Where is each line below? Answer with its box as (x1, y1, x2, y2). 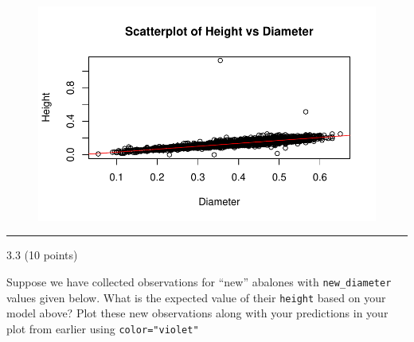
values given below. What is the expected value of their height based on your (6, 289, 386, 305)
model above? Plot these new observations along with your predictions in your (6, 305, 389, 321)
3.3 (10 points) (6, 247, 78, 263)
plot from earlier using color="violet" (6, 320, 199, 336)
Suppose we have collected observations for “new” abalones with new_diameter (6, 274, 392, 290)
